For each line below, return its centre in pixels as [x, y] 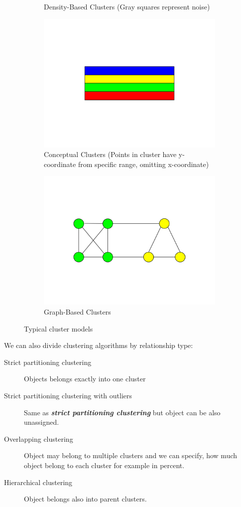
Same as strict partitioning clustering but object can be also [122, 412]
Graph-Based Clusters [77, 311]
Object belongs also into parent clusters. [85, 499]
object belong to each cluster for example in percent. [104, 465]
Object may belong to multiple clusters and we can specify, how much [131, 455]
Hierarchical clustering [38, 482]
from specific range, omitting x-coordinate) [143, 164]
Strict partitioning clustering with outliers [68, 395]
